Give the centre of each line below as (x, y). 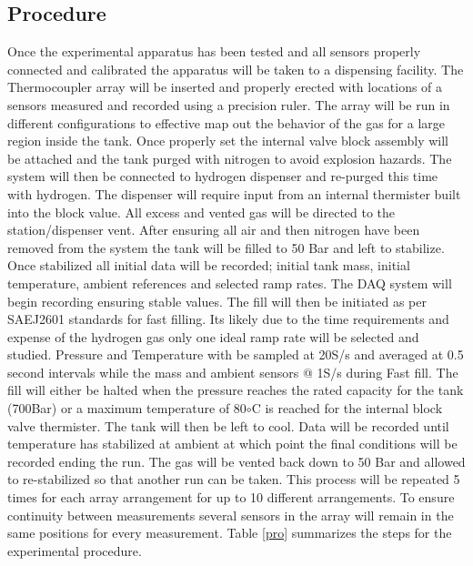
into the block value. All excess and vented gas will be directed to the (201, 212)
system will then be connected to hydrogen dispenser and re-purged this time (223, 176)
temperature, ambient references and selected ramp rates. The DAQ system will (230, 283)
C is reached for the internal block (347, 408)
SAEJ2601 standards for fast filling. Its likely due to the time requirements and (228, 319)
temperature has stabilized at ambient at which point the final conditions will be (232, 444)
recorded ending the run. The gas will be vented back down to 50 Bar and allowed (236, 461)
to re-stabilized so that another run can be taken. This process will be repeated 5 (234, 479)
